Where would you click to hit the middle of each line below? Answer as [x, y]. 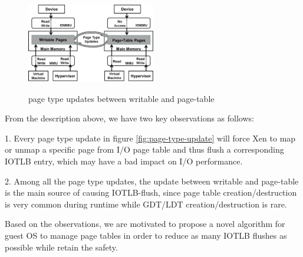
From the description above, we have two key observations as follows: [129, 118]
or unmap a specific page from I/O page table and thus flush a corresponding [144, 149]
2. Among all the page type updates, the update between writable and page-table [152, 181]
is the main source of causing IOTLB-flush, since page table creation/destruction [151, 192]
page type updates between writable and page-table [121, 98]
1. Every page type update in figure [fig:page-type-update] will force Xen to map [150, 138]
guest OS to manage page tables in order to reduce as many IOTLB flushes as [146, 235]
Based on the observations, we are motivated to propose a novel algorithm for [145, 224]
